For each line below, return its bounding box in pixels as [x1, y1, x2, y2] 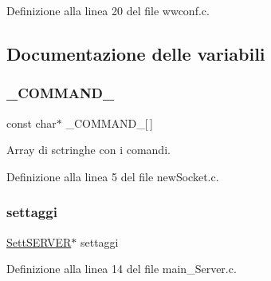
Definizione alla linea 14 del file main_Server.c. [6, 260, 237, 277]
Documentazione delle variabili [6, 41, 265, 65]
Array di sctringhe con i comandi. [6, 141, 171, 158]
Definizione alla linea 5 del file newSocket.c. [6, 168, 219, 184]
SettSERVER [6, 233, 72, 250]
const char [6, 114, 57, 131]
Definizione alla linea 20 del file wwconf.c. [6, 2, 210, 18]
